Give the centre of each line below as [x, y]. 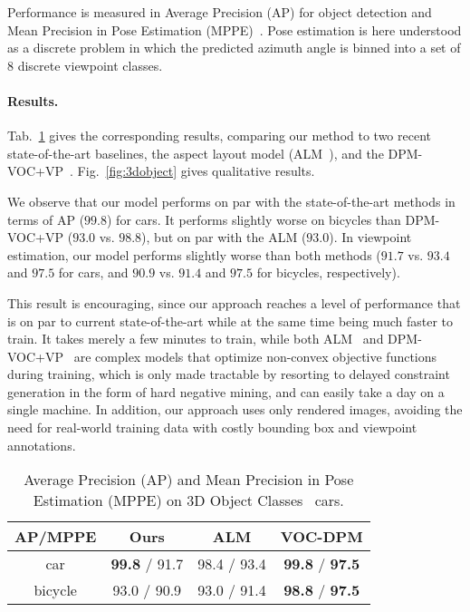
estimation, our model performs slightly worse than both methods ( [194, 254]
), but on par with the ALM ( [224, 237]
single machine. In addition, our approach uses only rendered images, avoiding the [235, 409]
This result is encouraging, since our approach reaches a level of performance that [234, 302]
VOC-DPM [321, 537]
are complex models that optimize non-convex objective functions [255, 356]
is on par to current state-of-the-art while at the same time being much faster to [230, 321]
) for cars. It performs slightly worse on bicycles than [254, 219]
